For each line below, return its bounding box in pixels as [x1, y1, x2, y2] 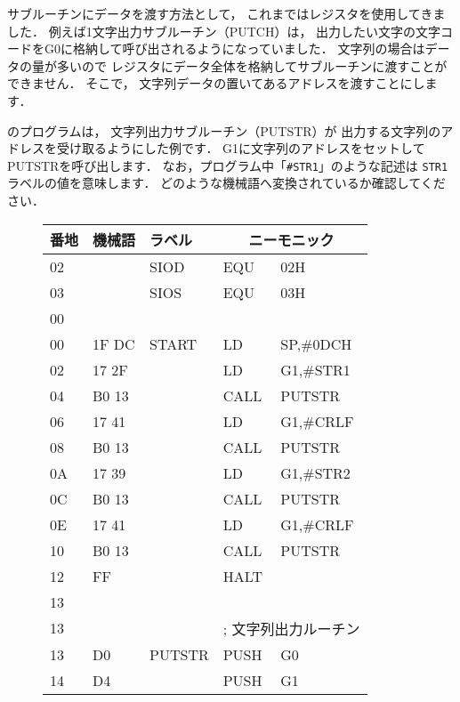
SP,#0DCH [280, 333, 352, 354]
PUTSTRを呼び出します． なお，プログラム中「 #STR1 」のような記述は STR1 [7, 156, 448, 174]
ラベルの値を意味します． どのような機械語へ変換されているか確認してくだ [7, 173, 446, 192]
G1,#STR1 [280, 359, 351, 380]
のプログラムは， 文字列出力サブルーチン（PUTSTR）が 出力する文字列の [7, 121, 441, 140]
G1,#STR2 [280, 462, 351, 483]
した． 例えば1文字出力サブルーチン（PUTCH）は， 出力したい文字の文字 [7, 21, 441, 40]
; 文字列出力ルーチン [222, 617, 360, 639]
